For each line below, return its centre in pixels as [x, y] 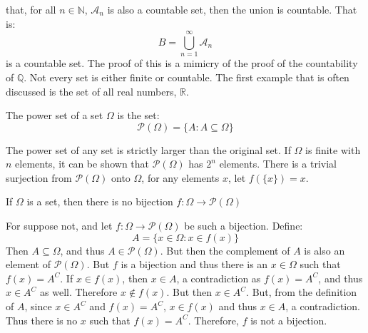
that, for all [31, 9]
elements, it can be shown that [82, 164]
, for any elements [180, 177]
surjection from [39, 177]
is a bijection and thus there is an [194, 264]
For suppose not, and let [59, 226]
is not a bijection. [289, 320]
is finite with [333, 149]
